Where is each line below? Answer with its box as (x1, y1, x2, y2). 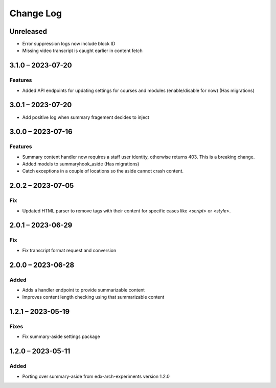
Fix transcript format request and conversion (22, 247, 117, 253)
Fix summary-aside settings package (22, 333, 100, 339)
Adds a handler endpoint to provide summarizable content (22, 286, 145, 293)
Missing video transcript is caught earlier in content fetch (22, 47, 143, 54)
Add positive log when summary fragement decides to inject (22, 114, 149, 120)
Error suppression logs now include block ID (22, 41, 116, 47)
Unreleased (9, 27, 48, 36)
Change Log (9, 8, 62, 19)
